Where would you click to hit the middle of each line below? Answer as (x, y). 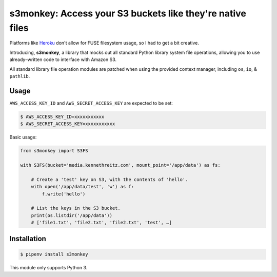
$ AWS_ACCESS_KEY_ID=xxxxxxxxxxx (62, 116)
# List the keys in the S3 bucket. (76, 208)
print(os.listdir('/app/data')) (72, 215)
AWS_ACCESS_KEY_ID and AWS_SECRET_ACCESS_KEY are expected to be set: (91, 103)
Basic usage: (23, 137)
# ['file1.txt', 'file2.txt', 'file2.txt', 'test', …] (101, 223)
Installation (28, 239)
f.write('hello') (64, 194)
